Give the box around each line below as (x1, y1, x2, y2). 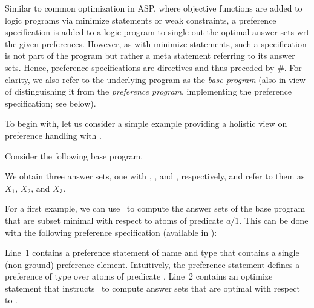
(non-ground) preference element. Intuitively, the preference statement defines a (5, 258, 300, 270)
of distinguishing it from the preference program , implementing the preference (5, 85, 292, 98)
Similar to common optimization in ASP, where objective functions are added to (5, 2, 303, 14)
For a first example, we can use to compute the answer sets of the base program (5, 202, 306, 215)
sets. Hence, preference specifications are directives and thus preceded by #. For (5, 61, 302, 73)
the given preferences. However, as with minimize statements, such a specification (5, 37, 307, 50)
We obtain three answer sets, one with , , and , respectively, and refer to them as (5, 170, 305, 182)
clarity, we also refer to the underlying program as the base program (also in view (5, 73, 306, 85)
